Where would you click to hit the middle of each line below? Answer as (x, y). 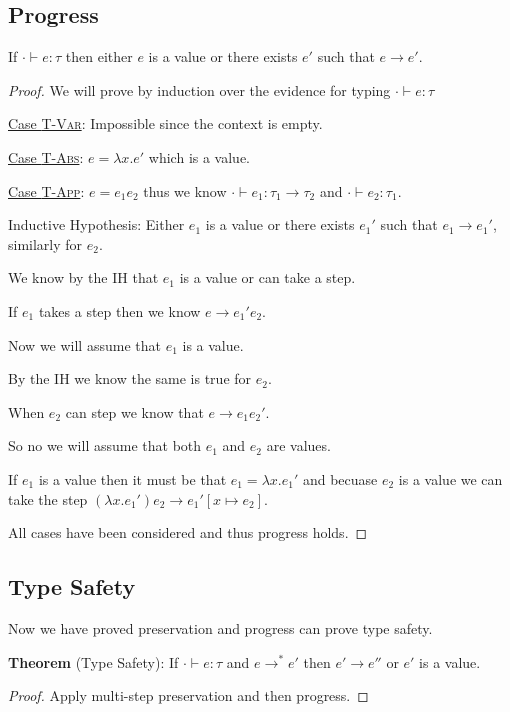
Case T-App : (46, 190)
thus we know (185, 190)
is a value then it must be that (132, 478)
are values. (298, 445)
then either (99, 56)
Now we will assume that (84, 344)
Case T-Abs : (46, 156)
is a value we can (450, 478)
